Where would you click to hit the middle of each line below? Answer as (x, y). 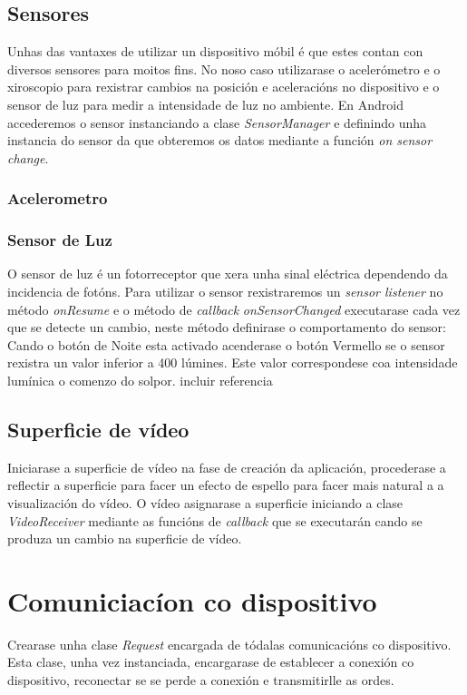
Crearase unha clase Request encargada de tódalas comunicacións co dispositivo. (229, 644)
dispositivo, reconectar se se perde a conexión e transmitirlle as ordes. (201, 680)
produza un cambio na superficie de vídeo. (125, 538)
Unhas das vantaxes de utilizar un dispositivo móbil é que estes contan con (215, 51)
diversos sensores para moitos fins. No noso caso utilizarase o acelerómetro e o (224, 69)
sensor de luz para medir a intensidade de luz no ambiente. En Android (205, 104)
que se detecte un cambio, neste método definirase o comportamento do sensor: (227, 327)
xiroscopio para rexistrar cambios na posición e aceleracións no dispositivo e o (224, 87)
